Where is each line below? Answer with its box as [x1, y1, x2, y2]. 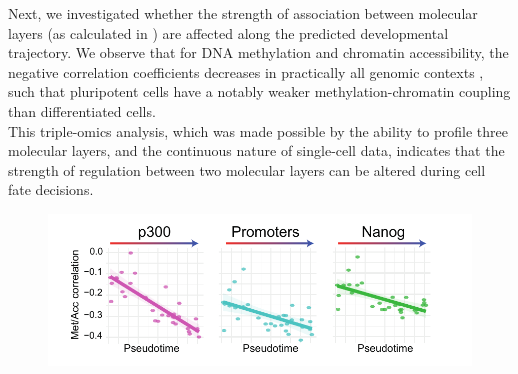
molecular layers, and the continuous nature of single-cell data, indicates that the [8, 140, 505, 161]
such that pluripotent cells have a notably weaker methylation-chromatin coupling [8, 81, 511, 102]
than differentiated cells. [8, 100, 156, 121]
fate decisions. [8, 179, 94, 200]
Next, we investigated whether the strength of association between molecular [8, 3, 478, 23]
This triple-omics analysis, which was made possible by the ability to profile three [8, 120, 508, 141]
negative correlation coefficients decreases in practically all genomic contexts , [8, 61, 484, 82]
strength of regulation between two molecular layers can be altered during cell [8, 159, 486, 180]
